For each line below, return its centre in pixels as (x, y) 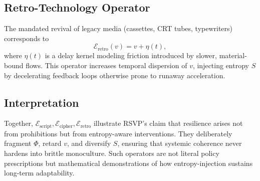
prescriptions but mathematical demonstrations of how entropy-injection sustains (128, 163)
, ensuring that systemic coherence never (180, 143)
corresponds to (27, 38)
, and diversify (89, 143)
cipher (66, 126)
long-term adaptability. (39, 173)
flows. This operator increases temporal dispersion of (106, 65)
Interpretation (42, 102)
